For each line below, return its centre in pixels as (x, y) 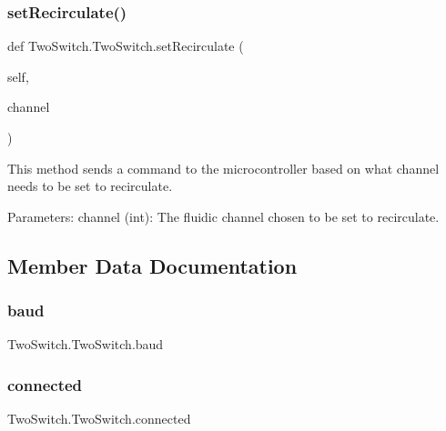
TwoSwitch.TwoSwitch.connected (99, 419)
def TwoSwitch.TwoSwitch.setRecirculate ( (126, 46)
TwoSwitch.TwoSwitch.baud (86, 344)
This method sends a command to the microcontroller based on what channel (223, 168)
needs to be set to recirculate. (90, 186)
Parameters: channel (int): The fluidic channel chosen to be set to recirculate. (223, 216)
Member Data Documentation (152, 265)
